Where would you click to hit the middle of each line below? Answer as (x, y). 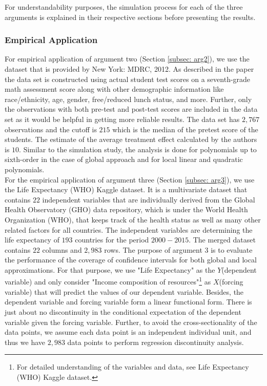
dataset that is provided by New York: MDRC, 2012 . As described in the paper (129, 69)
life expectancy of (32, 240)
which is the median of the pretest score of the (185, 129)
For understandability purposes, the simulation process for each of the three (124, 7)
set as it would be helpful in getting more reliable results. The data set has (122, 119)
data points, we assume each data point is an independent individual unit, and (128, 332)
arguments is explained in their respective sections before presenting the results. (130, 17)
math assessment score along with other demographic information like (114, 89)
